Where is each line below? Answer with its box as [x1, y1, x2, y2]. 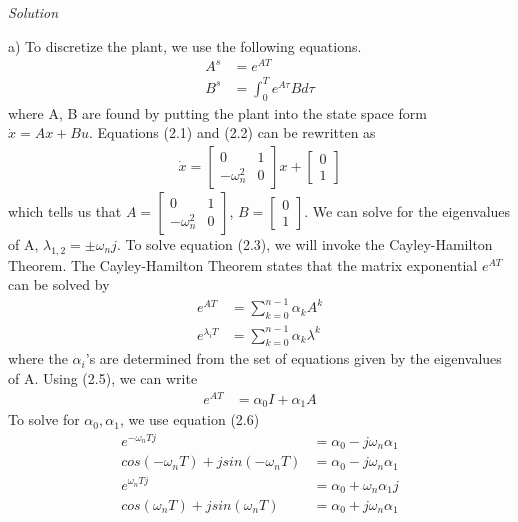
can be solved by [8, 274, 110, 295]
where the [8, 348, 68, 369]
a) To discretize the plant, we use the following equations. [8, 35, 362, 56]
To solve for [8, 409, 80, 430]
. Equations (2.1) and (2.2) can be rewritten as [88, 122, 376, 143]
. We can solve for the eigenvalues [304, 200, 511, 221]
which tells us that [8, 200, 122, 221]
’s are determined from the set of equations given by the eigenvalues [85, 348, 502, 369]
